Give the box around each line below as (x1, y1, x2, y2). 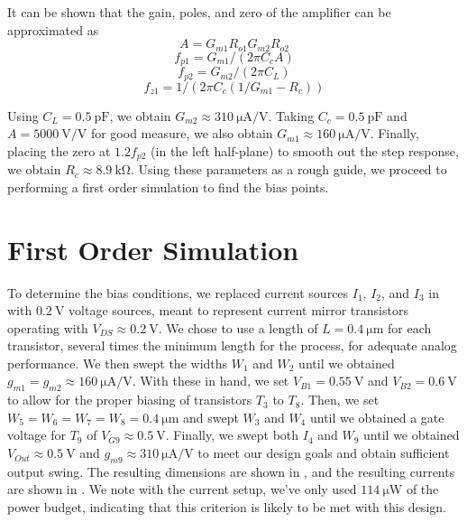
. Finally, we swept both (165, 425, 299, 444)
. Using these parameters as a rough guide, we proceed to (130, 160, 447, 179)
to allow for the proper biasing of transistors (7, 390, 252, 409)
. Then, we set (300, 390, 380, 409)
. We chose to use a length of (158, 318, 318, 337)
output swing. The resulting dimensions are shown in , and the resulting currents (7, 461, 455, 480)
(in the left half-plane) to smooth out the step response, (151, 141, 459, 160)
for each (388, 318, 432, 337)
